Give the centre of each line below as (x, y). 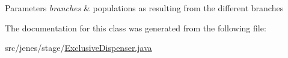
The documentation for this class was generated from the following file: (136, 28)
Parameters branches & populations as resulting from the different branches (144, 8)
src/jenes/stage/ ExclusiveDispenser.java (78, 48)
